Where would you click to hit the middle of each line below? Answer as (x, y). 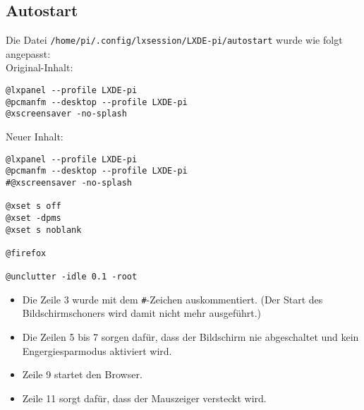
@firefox (26, 253)
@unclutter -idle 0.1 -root (72, 277)
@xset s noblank (44, 230)
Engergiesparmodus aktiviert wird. (97, 350)
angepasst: (28, 53)
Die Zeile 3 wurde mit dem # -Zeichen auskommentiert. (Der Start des (172, 299)
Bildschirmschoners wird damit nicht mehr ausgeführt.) (142, 313)
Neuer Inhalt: (35, 137)
